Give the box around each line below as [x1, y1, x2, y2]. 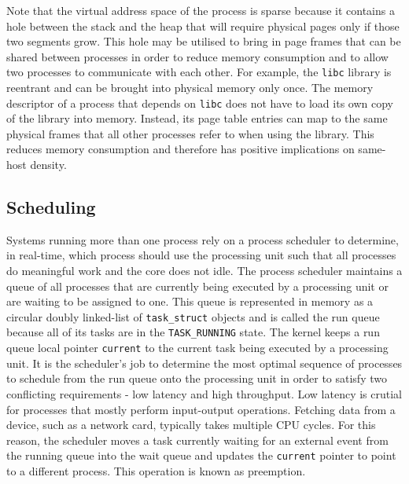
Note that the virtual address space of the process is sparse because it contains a [6, 2, 395, 18]
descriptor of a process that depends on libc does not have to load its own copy [6, 94, 393, 111]
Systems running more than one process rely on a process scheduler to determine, [6, 231, 399, 247]
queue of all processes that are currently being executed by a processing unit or [6, 277, 389, 294]
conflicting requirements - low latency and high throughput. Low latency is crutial [6, 385, 402, 401]
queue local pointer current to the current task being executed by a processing [6, 339, 389, 356]
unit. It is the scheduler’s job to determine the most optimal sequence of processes [6, 354, 403, 371]
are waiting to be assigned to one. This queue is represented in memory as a [6, 293, 374, 310]
